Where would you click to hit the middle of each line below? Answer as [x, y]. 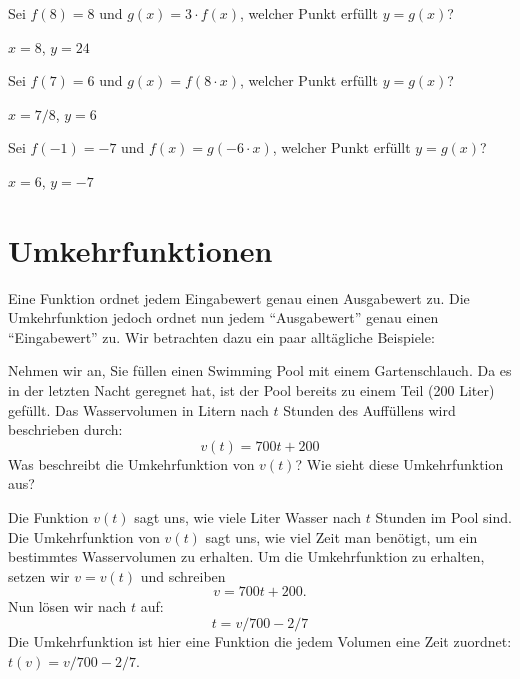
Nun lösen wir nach [67, 606]
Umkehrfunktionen [140, 249]
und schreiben [183, 575]
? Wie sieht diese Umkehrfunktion [399, 463]
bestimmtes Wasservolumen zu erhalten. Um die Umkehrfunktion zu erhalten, [246, 556]
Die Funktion [48, 517]
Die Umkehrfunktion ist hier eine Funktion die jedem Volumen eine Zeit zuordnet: [260, 641]
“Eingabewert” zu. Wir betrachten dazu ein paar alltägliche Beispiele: [221, 336]
